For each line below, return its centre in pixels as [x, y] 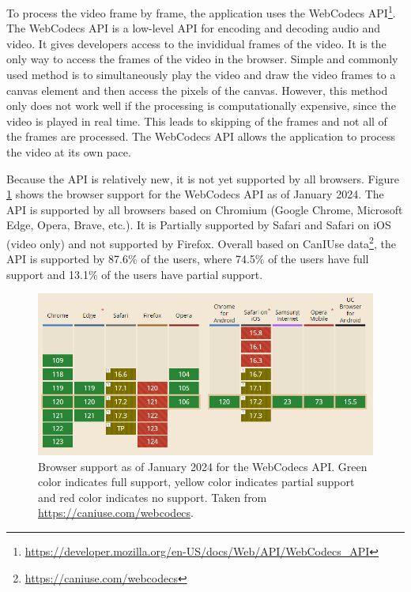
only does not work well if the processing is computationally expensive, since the [201, 106]
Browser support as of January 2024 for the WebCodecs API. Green [203, 466]
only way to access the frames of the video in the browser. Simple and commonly [202, 59]
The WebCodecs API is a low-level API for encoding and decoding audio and [194, 28]
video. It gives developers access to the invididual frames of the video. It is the [196, 43]
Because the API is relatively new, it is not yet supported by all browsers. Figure [203, 178]
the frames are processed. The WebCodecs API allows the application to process [201, 136]
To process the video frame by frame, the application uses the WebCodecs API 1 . [201, 11]
